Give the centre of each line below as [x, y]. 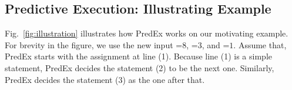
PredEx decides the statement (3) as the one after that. [105, 79]
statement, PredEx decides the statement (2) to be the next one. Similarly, [140, 67]
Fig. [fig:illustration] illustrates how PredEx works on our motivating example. [147, 33]
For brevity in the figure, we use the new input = [94, 44]
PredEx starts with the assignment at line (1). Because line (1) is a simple [138, 56]
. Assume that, [260, 44]
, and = [216, 44]
